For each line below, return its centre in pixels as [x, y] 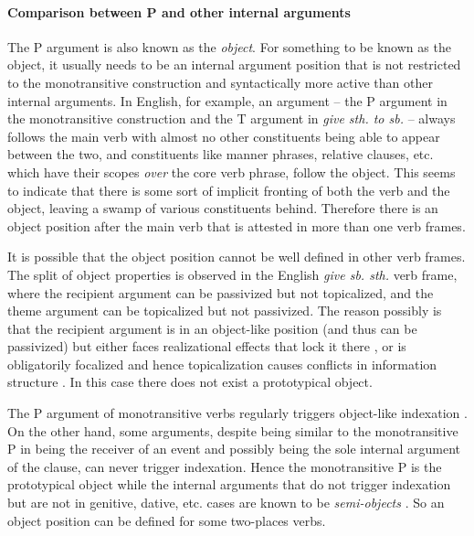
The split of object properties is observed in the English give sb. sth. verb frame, [232, 274]
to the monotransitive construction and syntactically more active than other [220, 82]
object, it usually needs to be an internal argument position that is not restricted [234, 64]
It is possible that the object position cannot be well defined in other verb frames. [237, 257]
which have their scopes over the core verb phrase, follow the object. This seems [232, 172]
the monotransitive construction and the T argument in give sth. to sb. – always [232, 118]
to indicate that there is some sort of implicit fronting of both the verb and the [229, 190]
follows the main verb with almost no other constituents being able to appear [224, 136]
